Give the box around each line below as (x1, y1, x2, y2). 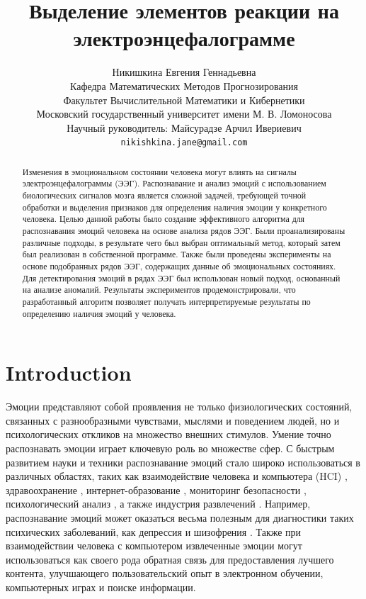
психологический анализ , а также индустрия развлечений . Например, (6, 496, 311, 511)
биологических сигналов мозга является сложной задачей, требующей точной (22, 189, 307, 201)
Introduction (6, 358, 132, 387)
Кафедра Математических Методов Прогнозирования (70, 78, 298, 93)
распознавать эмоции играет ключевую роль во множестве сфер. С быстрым (6, 440, 335, 455)
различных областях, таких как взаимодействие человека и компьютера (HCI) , (6, 469, 348, 483)
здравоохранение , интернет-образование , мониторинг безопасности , (6, 482, 307, 497)
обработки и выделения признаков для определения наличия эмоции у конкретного (22, 201, 327, 213)
